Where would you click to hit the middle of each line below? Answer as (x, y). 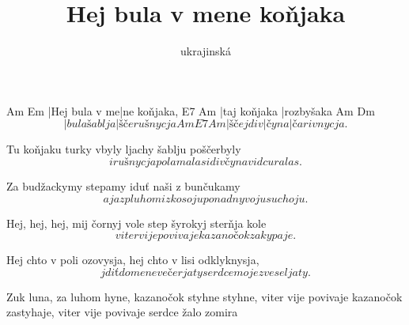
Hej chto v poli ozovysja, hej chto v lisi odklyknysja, (133, 260)
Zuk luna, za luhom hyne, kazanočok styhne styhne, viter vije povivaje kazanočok (204, 296)
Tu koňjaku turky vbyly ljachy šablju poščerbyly (124, 149)
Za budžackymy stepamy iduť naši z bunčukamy (123, 185)
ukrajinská (206, 51)
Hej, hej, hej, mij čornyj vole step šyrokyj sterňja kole (136, 223)
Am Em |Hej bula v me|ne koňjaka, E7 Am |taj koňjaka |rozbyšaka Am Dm (191, 110)
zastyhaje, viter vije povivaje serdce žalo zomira (122, 312)
